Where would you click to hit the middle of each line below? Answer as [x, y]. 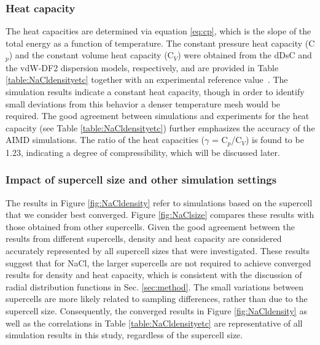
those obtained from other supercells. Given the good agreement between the [150, 226]
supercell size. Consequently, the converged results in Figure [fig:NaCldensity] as [156, 311]
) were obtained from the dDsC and [245, 55]
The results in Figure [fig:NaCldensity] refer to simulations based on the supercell [159, 202]
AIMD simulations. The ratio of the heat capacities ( [105, 140]
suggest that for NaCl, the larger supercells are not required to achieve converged [158, 262]
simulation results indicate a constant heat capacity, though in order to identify [155, 92]
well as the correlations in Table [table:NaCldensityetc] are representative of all [154, 323]
